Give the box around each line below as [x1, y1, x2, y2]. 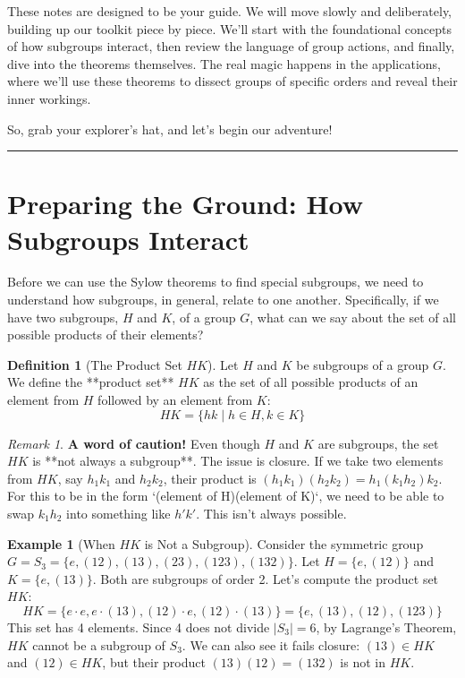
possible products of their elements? [7, 325, 204, 344]
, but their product [102, 653, 206, 672]
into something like [66, 504, 171, 522]
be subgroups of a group [296, 355, 429, 373]
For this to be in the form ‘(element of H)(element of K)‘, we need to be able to [7, 486, 444, 505]
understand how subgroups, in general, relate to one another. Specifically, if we [7, 290, 439, 309]
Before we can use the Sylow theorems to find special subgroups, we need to [7, 272, 424, 291]
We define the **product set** [7, 373, 174, 391]
